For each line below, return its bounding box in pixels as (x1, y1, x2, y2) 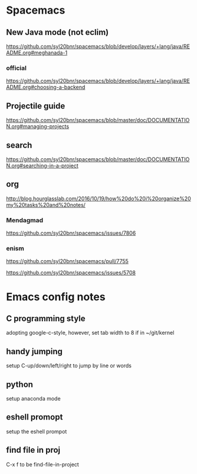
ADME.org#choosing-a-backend (6, 84, 86, 91)
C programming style (6, 313, 86, 324)
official (6, 63, 27, 72)
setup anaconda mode (6, 395, 61, 402)
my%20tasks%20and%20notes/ (6, 201, 86, 208)
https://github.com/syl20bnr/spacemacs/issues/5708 (6, 269, 136, 276)
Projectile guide (6, 101, 65, 111)
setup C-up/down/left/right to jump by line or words (6, 362, 132, 369)
